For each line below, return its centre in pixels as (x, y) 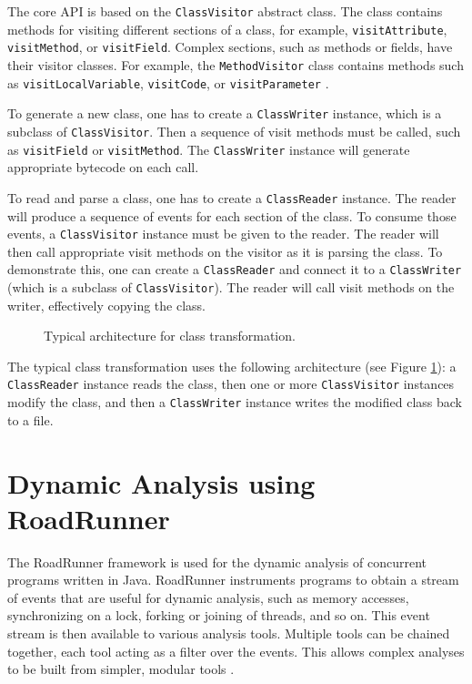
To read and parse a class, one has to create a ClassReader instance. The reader (232, 197)
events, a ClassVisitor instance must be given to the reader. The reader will (223, 234)
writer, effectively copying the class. (106, 305)
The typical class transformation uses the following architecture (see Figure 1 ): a (232, 366)
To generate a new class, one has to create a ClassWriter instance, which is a (225, 113)
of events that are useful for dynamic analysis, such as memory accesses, (208, 597)
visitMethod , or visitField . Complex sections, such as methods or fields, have (230, 47)
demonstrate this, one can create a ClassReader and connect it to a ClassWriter (235, 269)
